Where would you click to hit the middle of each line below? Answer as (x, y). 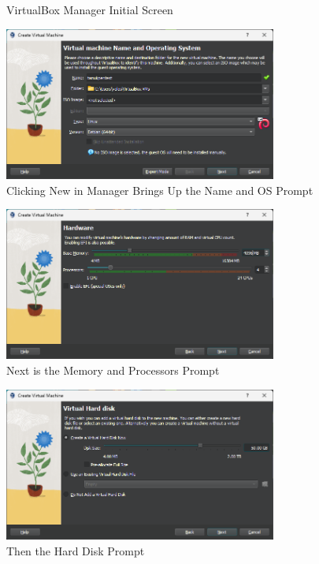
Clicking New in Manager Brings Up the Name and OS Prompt (160, 190)
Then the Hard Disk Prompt (76, 550)
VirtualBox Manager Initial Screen (90, 9)
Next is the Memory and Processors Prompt (113, 370)
